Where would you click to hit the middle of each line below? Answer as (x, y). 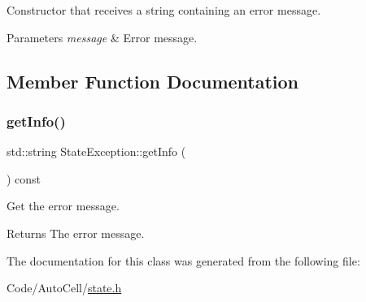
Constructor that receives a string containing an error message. (164, 10)
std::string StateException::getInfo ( (96, 151)
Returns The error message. (76, 233)
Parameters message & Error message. (102, 37)
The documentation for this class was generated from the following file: (183, 260)
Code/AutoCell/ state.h (64, 288)
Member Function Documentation (153, 81)
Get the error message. (63, 206)
